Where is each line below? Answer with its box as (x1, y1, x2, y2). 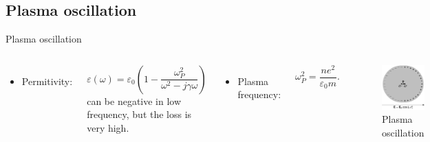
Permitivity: (21, 73, 73, 88)
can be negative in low (87, 93, 182, 108)
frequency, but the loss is (87, 107, 192, 121)
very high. (87, 120, 129, 134)
